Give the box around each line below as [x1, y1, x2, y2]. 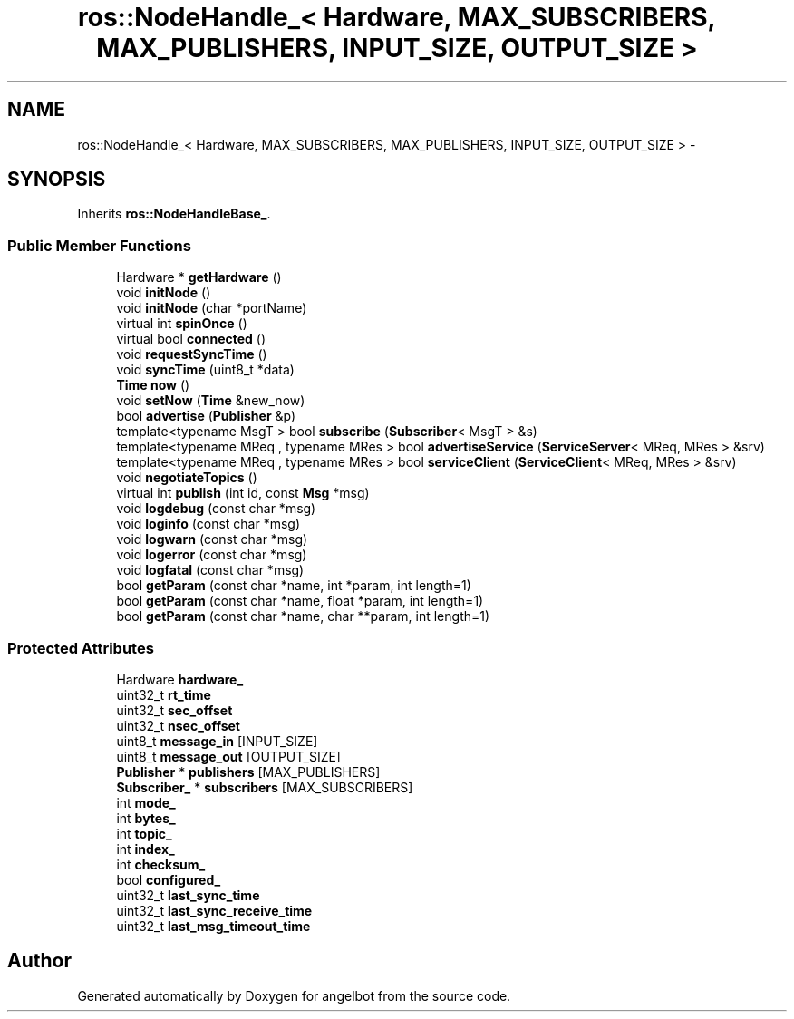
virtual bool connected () [116, 331, 266, 347]
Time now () [116, 377, 190, 393]
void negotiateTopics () [116, 470, 257, 486]
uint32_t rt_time [116, 686, 211, 703]
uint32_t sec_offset [116, 702, 233, 718]
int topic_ [116, 825, 172, 841]
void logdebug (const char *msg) [116, 500, 316, 517]
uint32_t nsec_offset [116, 717, 241, 733]
